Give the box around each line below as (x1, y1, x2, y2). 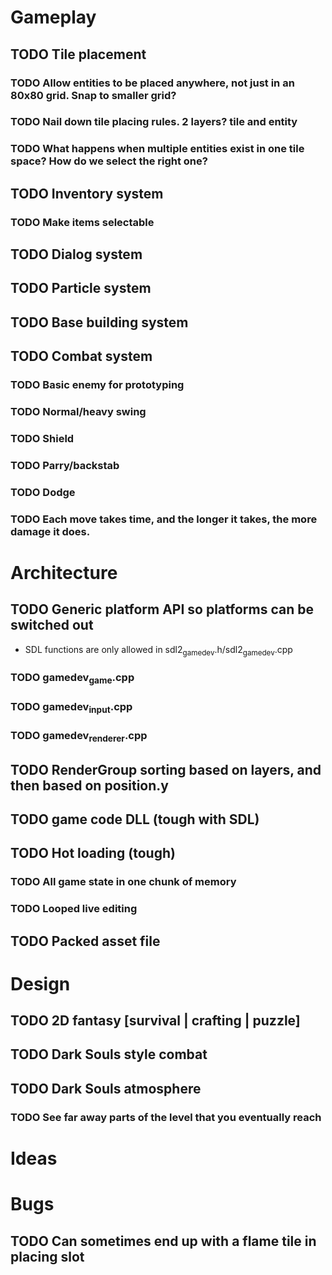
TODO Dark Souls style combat (10, 1046, 208, 1063)
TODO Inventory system (10, 185, 164, 202)
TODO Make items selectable (10, 215, 155, 229)
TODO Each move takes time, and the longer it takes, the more (10, 512, 318, 526)
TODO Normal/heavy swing (10, 405, 147, 419)
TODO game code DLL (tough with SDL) (10, 811, 260, 828)
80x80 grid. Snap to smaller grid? (10, 88, 177, 102)
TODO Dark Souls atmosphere (10, 1080, 202, 1097)
